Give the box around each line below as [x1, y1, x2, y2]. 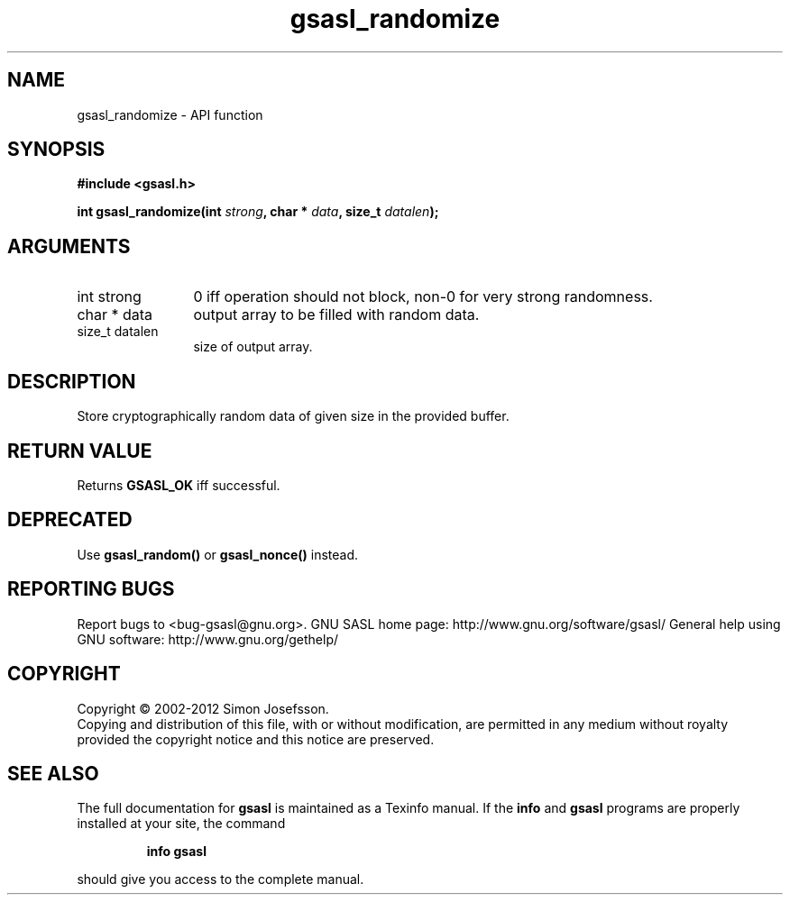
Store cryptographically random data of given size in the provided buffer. [77, 408, 510, 424]
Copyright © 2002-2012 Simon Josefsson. [77, 700, 329, 716]
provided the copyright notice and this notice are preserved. [77, 731, 435, 747]
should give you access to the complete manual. [77, 871, 364, 888]
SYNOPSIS [7, 138, 106, 161]
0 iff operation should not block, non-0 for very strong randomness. [193, 287, 653, 306]
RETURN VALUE [7, 439, 152, 462]
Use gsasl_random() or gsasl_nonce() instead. [77, 546, 358, 562]
